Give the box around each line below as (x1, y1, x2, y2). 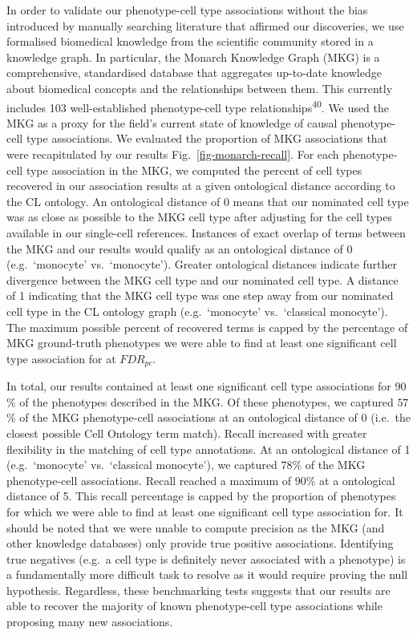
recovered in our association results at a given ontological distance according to (6, 177, 395, 194)
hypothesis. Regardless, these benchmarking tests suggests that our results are (6, 581, 391, 598)
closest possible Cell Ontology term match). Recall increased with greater (6, 424, 367, 441)
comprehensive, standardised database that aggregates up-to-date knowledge (6, 64, 382, 81)
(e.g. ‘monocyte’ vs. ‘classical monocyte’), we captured (6, 456, 277, 473)
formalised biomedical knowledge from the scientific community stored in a (6, 33, 374, 50)
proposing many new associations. (6, 613, 173, 630)
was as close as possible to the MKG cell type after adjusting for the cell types (6, 208, 393, 225)
